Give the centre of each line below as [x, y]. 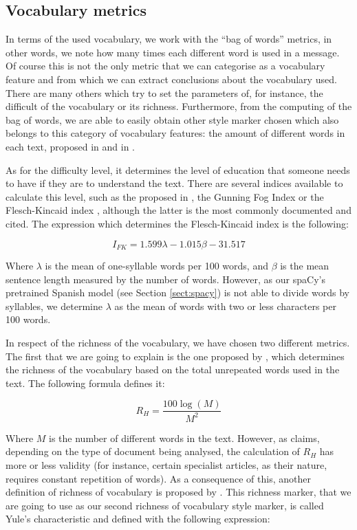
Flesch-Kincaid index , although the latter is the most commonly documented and [178, 210]
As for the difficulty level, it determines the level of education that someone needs [178, 169]
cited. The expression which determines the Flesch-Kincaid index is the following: [177, 223]
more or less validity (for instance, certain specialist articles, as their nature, [166, 464]
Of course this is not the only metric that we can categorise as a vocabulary [165, 66]
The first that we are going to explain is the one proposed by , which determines [175, 356]
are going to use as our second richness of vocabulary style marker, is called [165, 505]
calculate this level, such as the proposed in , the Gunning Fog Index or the [165, 196]
